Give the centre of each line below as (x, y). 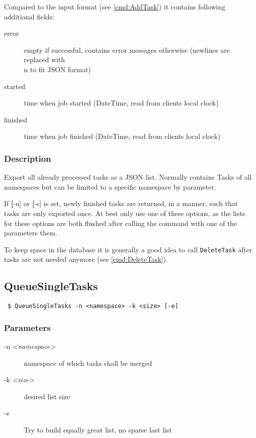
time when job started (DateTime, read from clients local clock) (121, 103)
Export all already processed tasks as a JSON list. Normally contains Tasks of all (128, 177)
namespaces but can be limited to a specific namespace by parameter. (110, 186)
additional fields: (29, 16)
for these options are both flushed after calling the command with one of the (121, 223)
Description (28, 158)
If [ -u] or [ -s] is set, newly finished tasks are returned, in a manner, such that (121, 203)
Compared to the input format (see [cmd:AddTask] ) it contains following (115, 6)
